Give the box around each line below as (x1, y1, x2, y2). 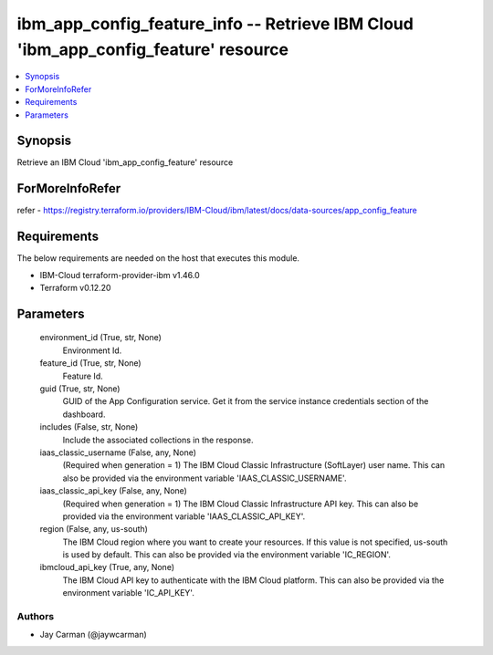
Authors (16, 610, 55, 622)
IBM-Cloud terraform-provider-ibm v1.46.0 (39, 269, 200, 280)
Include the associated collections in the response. (62, 434, 254, 445)
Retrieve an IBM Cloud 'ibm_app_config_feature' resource (16, 157, 234, 168)
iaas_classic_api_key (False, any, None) (39, 485, 187, 496)
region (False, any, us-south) (39, 524, 148, 535)
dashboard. (62, 409, 106, 420)
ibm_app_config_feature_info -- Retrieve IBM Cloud (16, 14, 414, 34)
